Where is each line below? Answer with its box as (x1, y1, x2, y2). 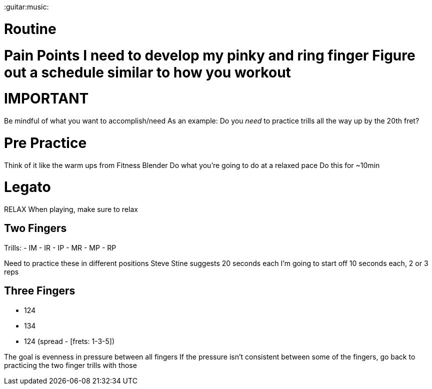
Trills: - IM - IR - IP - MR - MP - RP (4, 243, 116, 252)
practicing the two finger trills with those (4, 360, 137, 369)
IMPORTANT (4, 90, 89, 107)
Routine (4, 20, 56, 37)
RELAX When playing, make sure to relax (4, 205, 138, 213)
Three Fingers (4, 284, 75, 297)
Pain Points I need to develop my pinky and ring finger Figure (4, 46, 415, 64)
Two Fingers (4, 222, 67, 235)
